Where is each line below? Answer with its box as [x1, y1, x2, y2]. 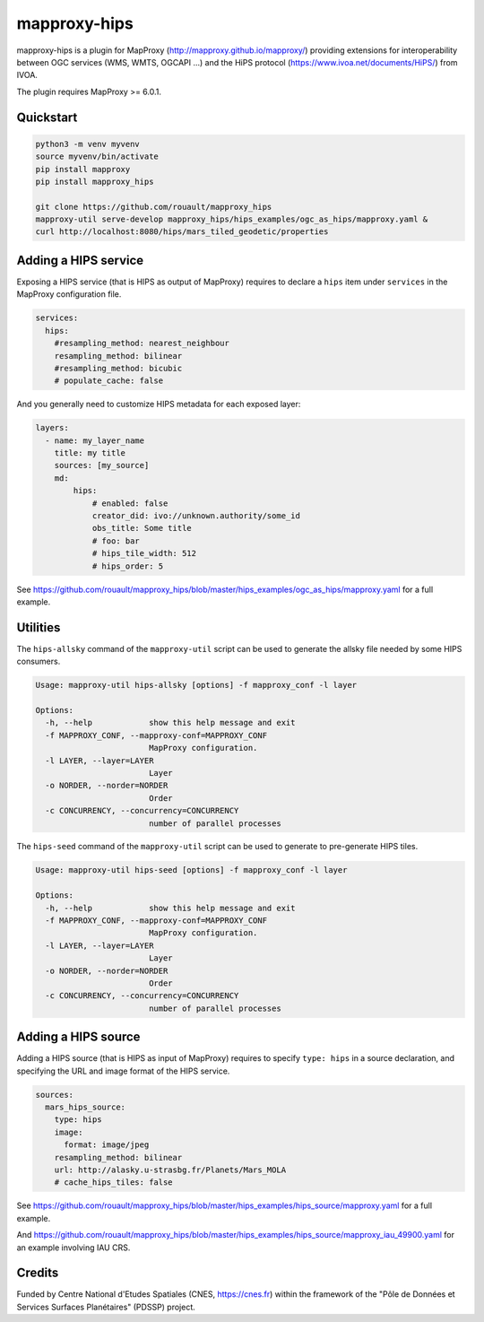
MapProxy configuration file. [16, 289, 122, 300]
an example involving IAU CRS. [16, 1242, 131, 1253]
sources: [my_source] [54, 460, 150, 471]
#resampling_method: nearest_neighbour [54, 338, 230, 349]
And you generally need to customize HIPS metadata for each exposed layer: [16, 399, 301, 410]
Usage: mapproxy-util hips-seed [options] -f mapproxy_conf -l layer [35, 865, 348, 875]
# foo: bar [91, 535, 141, 546]
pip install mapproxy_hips [35, 176, 154, 187]
